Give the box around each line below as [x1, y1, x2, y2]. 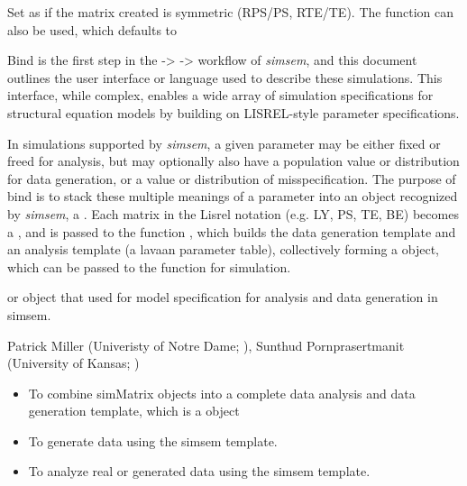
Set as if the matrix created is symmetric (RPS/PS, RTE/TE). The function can [7, 3, 454, 21]
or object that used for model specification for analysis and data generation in [7, 288, 438, 307]
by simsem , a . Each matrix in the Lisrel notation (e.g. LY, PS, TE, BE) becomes [7, 204, 459, 223]
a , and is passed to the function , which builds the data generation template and [7, 222, 456, 241]
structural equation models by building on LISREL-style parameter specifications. [7, 103, 460, 122]
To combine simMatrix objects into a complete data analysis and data [28, 383, 416, 402]
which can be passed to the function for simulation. [7, 257, 291, 276]
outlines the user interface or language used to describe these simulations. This [7, 68, 443, 87]
